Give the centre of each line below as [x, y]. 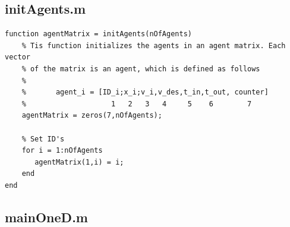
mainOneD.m [46, 217]
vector [18, 57]
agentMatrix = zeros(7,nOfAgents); [92, 116]
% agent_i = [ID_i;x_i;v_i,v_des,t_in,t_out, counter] [145, 92]
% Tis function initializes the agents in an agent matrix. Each [154, 45]
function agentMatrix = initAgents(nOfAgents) [98, 34]
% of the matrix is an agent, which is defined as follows [141, 69]
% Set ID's [43, 139]
